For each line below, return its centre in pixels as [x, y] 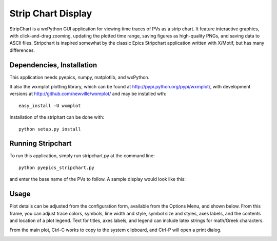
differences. [22, 50]
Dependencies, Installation [53, 65]
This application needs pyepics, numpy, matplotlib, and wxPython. [80, 77]
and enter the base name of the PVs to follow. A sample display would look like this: [97, 179]
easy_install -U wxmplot [50, 106]
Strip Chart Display [51, 13]
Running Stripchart [41, 144]
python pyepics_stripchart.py [57, 168]
